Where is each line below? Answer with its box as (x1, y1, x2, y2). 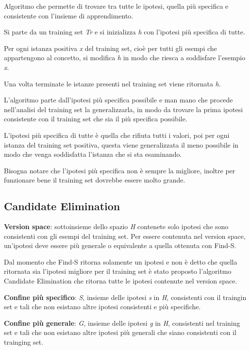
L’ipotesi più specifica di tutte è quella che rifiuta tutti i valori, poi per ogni (4, 130, 230, 140)
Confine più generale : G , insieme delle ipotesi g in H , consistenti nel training (4, 317, 240, 328)
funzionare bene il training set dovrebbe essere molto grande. (4, 175, 185, 185)
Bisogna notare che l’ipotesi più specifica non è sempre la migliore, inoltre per (4, 165, 235, 175)
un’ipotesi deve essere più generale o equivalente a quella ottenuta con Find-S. (4, 240, 236, 250)
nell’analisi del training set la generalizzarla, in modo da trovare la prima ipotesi (4, 104, 243, 114)
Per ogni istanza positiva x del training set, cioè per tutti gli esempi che (4, 43, 217, 53)
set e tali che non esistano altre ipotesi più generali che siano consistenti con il (4, 327, 236, 337)
